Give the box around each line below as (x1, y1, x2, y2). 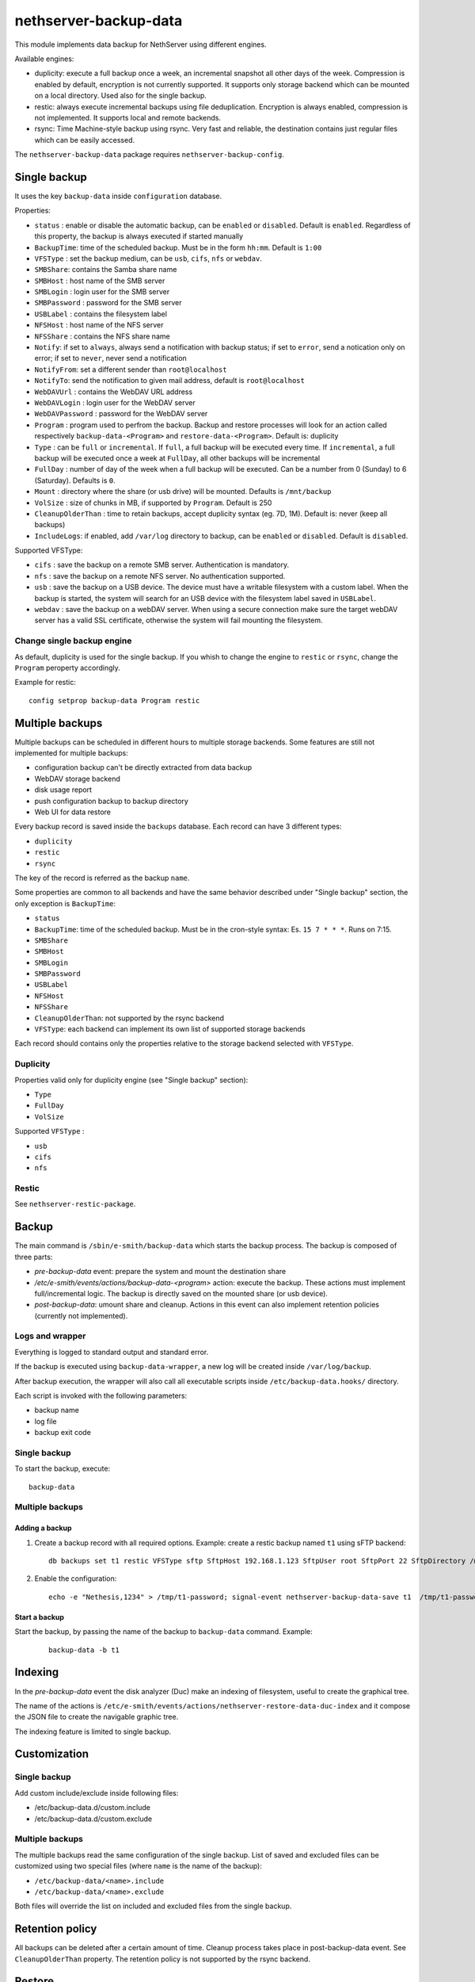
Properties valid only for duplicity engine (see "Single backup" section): (14, 1075, 249, 1085)
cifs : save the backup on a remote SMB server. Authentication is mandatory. (34, 560, 289, 570)
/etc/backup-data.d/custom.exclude (34, 1814, 153, 1823)
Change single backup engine (14, 635, 132, 646)
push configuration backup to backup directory (34, 796, 189, 805)
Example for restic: (14, 678, 77, 687)
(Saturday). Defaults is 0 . (34, 476, 116, 485)
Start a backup (14, 1612, 65, 1621)
